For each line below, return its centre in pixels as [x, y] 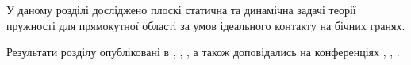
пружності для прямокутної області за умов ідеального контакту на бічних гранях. [206, 25]
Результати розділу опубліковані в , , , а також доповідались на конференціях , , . [203, 52]
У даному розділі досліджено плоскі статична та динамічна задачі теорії [181, 10]
